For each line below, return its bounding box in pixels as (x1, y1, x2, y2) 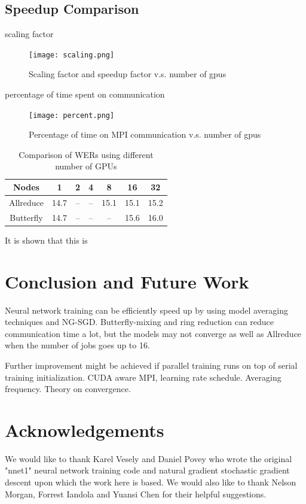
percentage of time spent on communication (5, 88, 165, 101)
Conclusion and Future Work (5, 269, 249, 293)
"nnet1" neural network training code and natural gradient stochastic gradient (5, 464, 290, 476)
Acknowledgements (5, 417, 164, 442)
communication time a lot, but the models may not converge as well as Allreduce (5, 327, 302, 339)
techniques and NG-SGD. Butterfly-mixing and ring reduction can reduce (5, 315, 274, 328)
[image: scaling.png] (29, 50, 115, 59)
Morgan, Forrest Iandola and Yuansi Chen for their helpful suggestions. (5, 487, 267, 500)
